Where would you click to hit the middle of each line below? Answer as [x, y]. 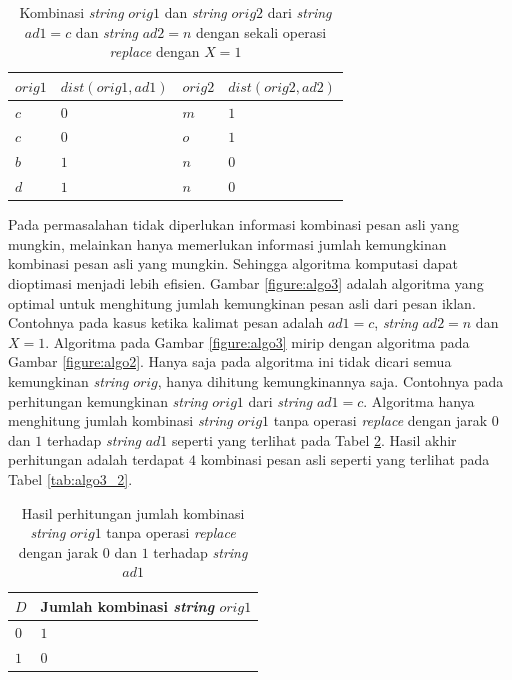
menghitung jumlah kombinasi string [120, 420]
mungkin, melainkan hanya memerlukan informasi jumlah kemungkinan [227, 243]
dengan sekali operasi [261, 31]
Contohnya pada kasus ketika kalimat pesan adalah [166, 322]
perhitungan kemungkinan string [108, 400]
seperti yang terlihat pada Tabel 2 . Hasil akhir [314, 439]
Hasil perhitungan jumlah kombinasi [133, 512]
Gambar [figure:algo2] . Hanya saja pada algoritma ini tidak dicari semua [230, 361]
